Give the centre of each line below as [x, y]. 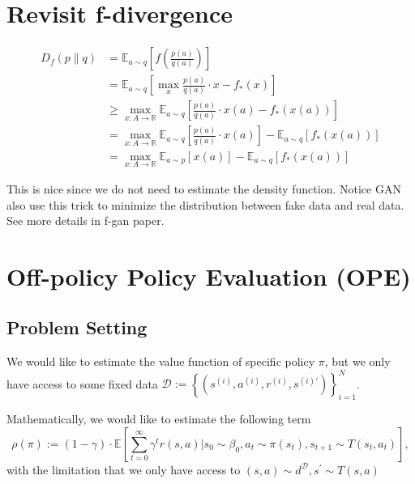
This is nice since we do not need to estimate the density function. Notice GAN [204, 188]
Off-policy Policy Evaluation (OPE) [209, 276]
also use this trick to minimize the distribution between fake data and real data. [205, 204]
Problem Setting [77, 327]
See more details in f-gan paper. [86, 221]
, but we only [357, 361]
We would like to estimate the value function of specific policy [161, 361]
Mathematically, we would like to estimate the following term [159, 419]
